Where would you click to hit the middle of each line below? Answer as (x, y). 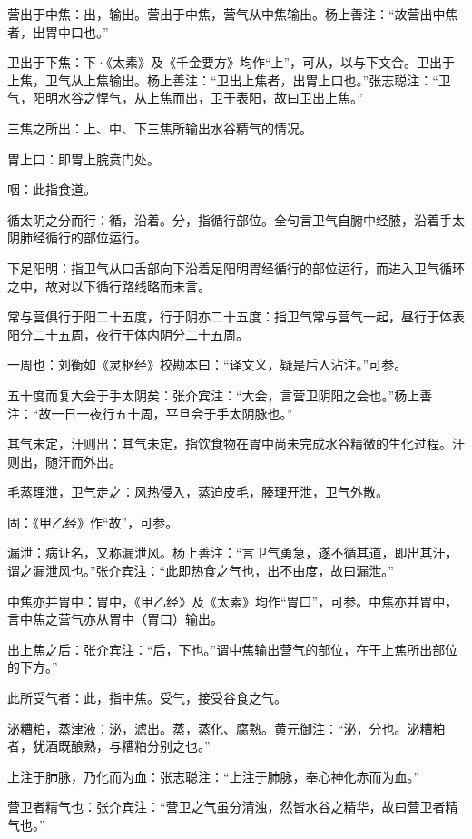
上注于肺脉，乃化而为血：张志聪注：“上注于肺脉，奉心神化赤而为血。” (214, 776)
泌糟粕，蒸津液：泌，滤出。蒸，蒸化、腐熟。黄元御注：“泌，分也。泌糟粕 (226, 728)
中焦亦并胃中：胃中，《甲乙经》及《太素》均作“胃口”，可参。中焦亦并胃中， (233, 601)
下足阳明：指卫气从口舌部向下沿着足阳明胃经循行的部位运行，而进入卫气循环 (236, 267)
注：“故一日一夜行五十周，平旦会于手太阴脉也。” (150, 413)
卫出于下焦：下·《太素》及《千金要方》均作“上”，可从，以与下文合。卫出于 (231, 62)
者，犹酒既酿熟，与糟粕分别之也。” (109, 746)
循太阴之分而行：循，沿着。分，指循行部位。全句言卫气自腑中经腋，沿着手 (230, 219)
